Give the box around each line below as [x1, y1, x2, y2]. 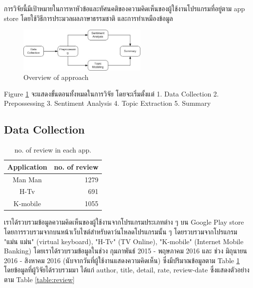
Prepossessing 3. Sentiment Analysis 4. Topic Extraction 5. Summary [4, 98, 211, 108]
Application [7, 161, 47, 172]
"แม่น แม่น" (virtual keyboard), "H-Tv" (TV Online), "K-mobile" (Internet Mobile [4, 236, 244, 246]
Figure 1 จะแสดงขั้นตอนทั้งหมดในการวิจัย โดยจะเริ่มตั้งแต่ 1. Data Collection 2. [4, 88, 219, 98]
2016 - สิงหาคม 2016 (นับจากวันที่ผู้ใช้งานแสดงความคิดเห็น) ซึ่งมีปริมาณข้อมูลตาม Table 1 [4, 255, 240, 265]
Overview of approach [23, 72, 89, 82]
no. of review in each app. [14, 145, 92, 155]
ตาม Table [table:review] [4, 274, 75, 284]
